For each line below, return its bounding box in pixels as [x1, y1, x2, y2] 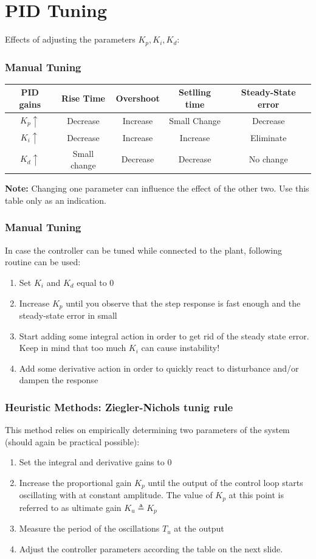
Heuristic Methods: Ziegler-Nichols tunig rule [5, 399, 233, 414]
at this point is [228, 488, 284, 501]
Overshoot [115, 92, 160, 105]
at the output [174, 522, 224, 535]
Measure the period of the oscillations [19, 522, 160, 535]
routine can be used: [5, 255, 81, 268]
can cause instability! [141, 341, 220, 354]
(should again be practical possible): [5, 435, 140, 448]
